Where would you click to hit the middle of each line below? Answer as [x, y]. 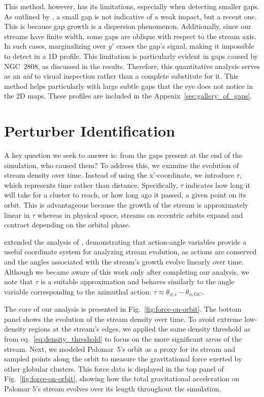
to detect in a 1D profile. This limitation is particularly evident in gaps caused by [131, 56]
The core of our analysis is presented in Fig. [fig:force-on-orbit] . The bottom [123, 309]
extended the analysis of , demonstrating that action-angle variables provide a [125, 241]
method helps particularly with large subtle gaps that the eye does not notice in [129, 86]
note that [19, 282]
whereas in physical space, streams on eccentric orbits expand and [140, 214]
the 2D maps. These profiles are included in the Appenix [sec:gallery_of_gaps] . [128, 96]
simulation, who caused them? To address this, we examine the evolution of [122, 165]
